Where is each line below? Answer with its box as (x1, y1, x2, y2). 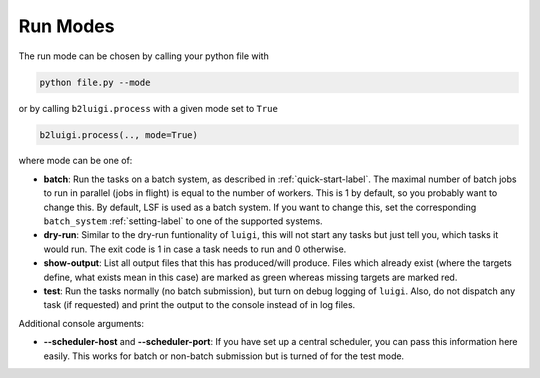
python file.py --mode (39, 76, 151, 88)
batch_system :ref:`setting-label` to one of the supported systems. (43, 215, 324, 227)
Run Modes (18, 15, 115, 37)
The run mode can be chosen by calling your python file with (18, 50, 269, 62)
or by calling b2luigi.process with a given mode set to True (18, 102, 279, 114)
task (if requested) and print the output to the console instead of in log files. (43, 299, 356, 311)
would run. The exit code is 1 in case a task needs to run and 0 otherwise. (43, 243, 347, 255)
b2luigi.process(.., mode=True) (39, 129, 199, 140)
